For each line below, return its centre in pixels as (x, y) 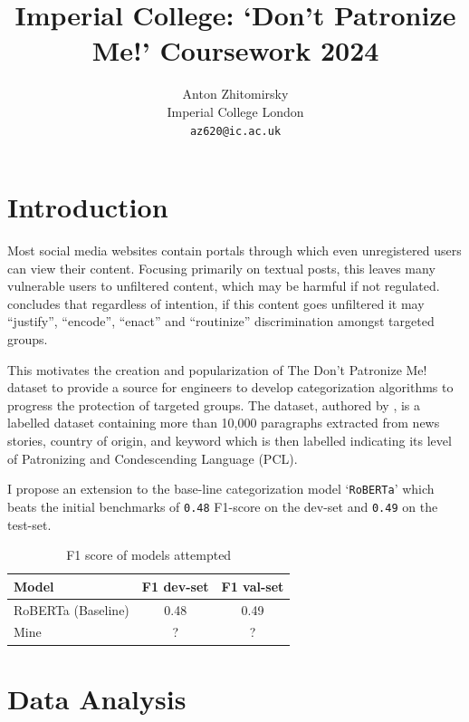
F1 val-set (253, 586)
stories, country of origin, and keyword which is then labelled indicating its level (230, 441)
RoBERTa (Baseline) (72, 609)
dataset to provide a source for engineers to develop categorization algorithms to (230, 387)
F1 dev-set (175, 586)
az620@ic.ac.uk (235, 131)
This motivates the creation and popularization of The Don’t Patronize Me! (217, 369)
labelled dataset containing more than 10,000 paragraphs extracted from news (224, 423)
